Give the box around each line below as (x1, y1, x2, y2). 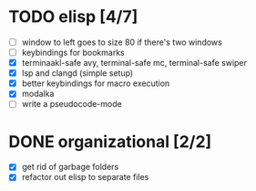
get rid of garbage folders (21, 162, 119, 173)
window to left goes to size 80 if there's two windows (21, 37, 222, 48)
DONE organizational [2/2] (8, 131, 212, 152)
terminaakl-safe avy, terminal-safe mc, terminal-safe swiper (21, 58, 248, 69)
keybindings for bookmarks (21, 48, 125, 58)
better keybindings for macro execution (21, 78, 170, 89)
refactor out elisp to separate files (21, 172, 149, 183)
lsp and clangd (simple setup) (21, 68, 134, 79)
